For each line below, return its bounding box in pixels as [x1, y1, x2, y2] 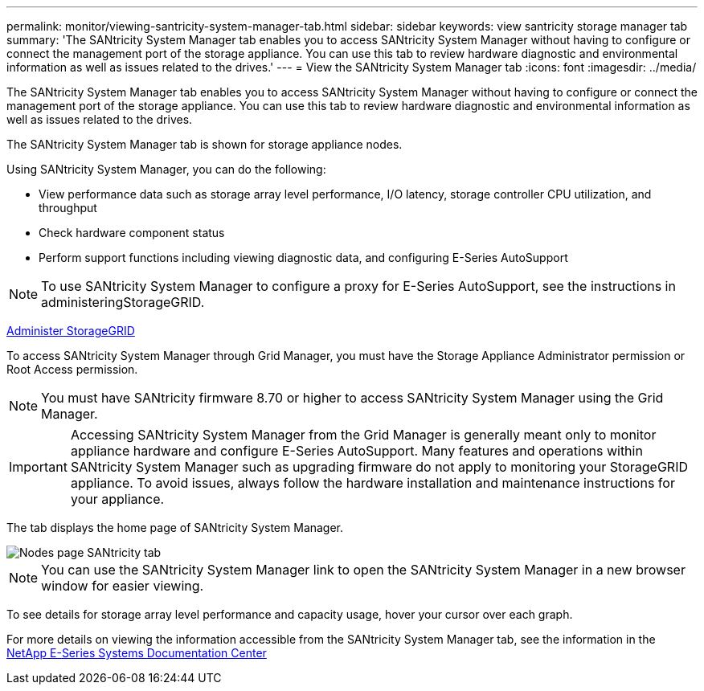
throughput [39, 201, 97, 215]
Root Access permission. [6, 362, 138, 376]
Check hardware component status [39, 226, 225, 239]
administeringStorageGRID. [41, 294, 205, 310]
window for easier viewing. [41, 578, 204, 594]
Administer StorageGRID [6, 324, 135, 337]
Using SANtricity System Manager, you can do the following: [6, 162, 326, 176]
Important [9, 459, 68, 475]
